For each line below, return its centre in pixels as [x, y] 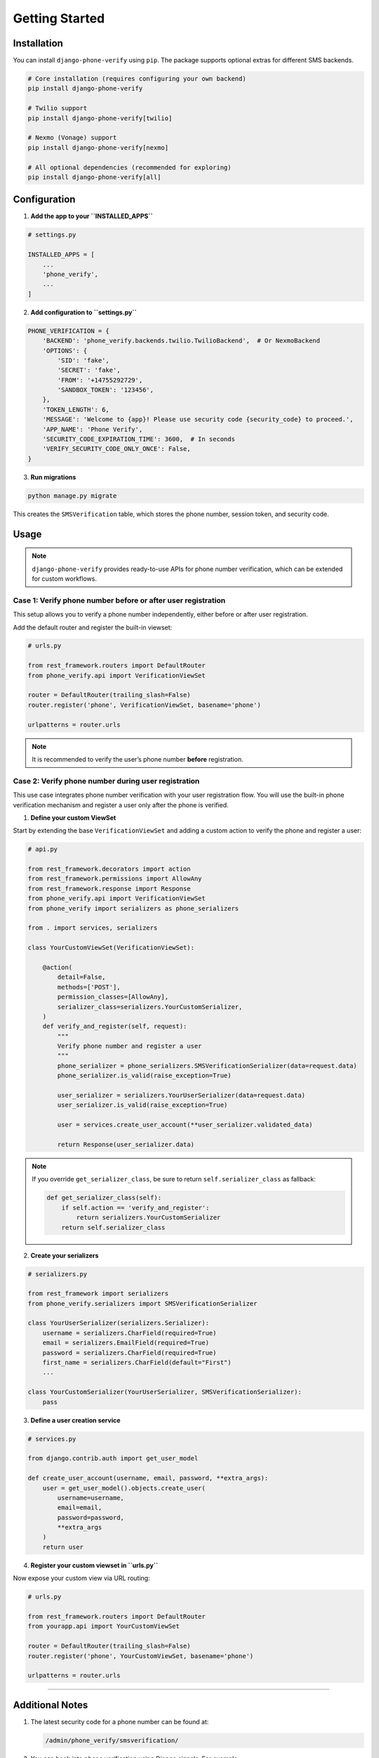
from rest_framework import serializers [98, 1294]
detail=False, [81, 977]
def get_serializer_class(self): [104, 1198]
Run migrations [53, 477]
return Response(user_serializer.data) [126, 1144]
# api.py [43, 849]
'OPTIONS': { [65, 351]
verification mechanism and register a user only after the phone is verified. [121, 804]
